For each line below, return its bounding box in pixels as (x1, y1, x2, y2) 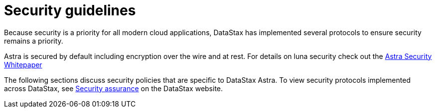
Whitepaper (4, 60, 42, 69)
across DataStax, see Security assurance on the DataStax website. (4, 84, 223, 93)
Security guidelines (4, 2, 136, 19)
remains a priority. (4, 36, 63, 45)
